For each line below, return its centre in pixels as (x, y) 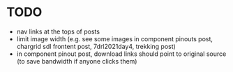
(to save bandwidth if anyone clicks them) (77, 61)
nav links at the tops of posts (58, 31)
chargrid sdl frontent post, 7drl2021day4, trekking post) (96, 46)
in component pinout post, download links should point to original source (121, 54)
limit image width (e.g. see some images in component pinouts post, (115, 38)
